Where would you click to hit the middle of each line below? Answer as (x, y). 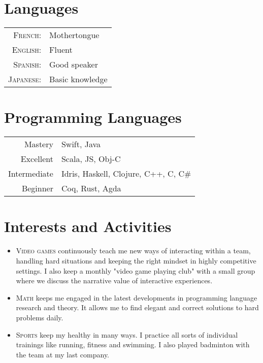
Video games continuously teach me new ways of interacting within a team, (133, 251)
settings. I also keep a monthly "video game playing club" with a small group (136, 270)
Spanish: (27, 64)
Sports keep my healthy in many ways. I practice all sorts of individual (127, 334)
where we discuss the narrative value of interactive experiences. (114, 280)
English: (27, 50)
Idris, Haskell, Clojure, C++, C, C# (126, 174)
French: (27, 35)
